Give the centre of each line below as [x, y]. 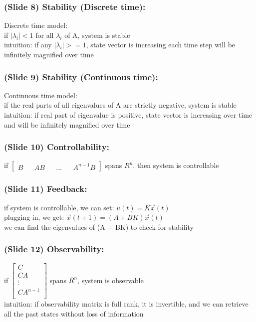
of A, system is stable [97, 35]
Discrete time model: [36, 25]
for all [45, 35]
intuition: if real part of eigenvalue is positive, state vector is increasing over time [128, 115]
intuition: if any [28, 45]
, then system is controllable [176, 165]
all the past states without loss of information [74, 313]
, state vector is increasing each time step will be [161, 45]
